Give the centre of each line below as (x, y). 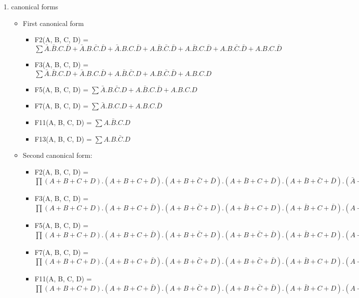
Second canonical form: (57, 155)
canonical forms (35, 6)
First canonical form (53, 23)
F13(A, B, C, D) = (63, 138)
